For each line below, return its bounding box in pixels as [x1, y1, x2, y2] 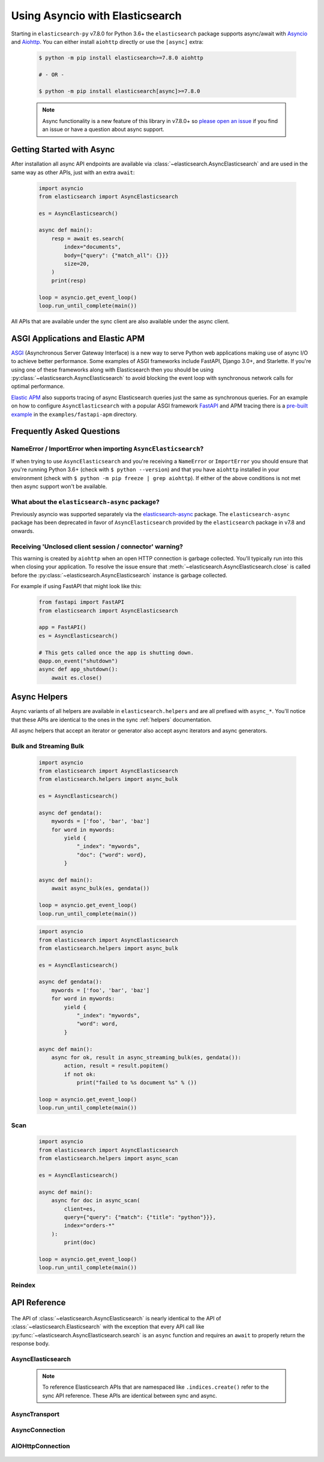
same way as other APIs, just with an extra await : [11, 169, 135, 176]
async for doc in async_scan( [51, 1197, 140, 1204]
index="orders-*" [64, 1222, 115, 1229]
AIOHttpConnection [11, 1442, 70, 1450]
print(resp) [51, 277, 87, 284]
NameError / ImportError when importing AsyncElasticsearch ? [11, 445, 204, 453]
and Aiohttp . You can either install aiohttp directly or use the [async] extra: [11, 38, 204, 45]
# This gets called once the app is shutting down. [38, 649, 194, 656]
